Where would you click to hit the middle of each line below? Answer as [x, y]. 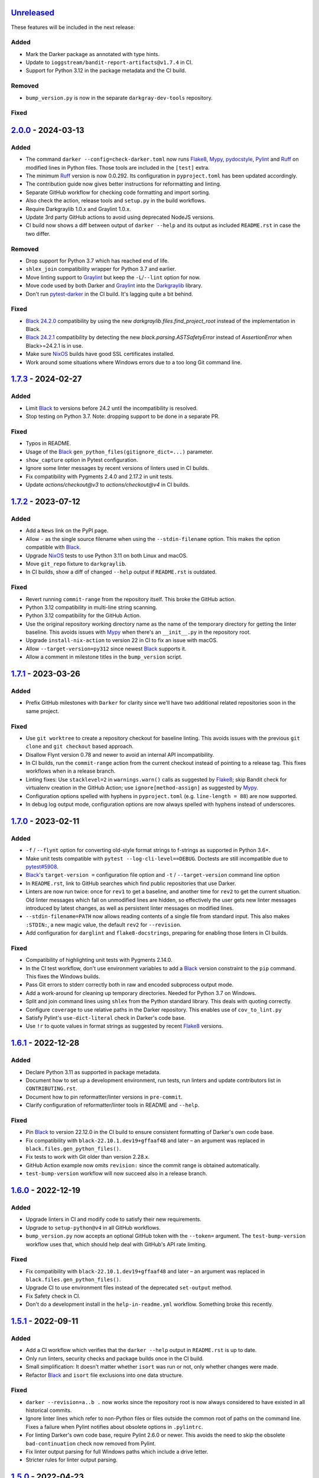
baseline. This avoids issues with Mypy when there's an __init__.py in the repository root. [138, 632]
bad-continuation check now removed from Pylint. [91, 1443]
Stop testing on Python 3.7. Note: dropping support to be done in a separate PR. [123, 416]
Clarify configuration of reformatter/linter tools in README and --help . [113, 1105]
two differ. [38, 234]
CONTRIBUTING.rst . [51, 1088]
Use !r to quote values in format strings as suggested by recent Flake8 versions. [125, 1026]
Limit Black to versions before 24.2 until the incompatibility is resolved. [112, 408]
